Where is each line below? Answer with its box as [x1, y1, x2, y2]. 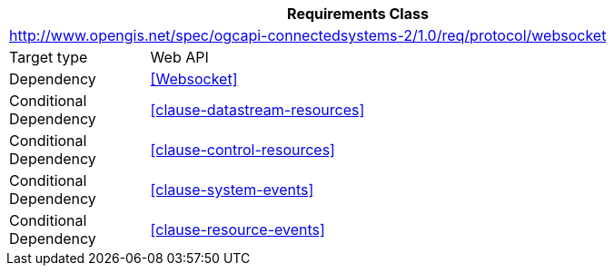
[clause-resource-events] [150, 220, 325, 239]
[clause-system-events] [150, 180, 314, 199]
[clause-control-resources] [150, 141, 335, 159]
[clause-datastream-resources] [150, 101, 365, 119]
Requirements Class [287, 5, 429, 23]
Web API [150, 48, 209, 66]
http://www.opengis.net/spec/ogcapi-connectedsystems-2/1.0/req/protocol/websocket [9, 26, 607, 44]
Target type [9, 48, 88, 66]
